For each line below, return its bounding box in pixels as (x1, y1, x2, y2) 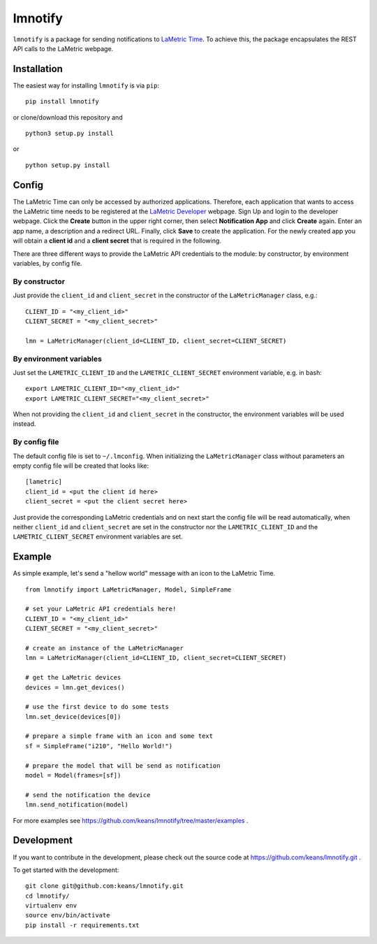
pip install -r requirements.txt (25, 921, 140, 929)
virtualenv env (25, 902, 77, 910)
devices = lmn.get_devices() (25, 683, 125, 692)
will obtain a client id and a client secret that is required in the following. (13, 236, 221, 245)
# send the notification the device (25, 791, 151, 799)
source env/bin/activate (25, 911, 110, 920)
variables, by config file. (13, 259, 82, 268)
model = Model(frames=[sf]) (25, 771, 121, 780)
